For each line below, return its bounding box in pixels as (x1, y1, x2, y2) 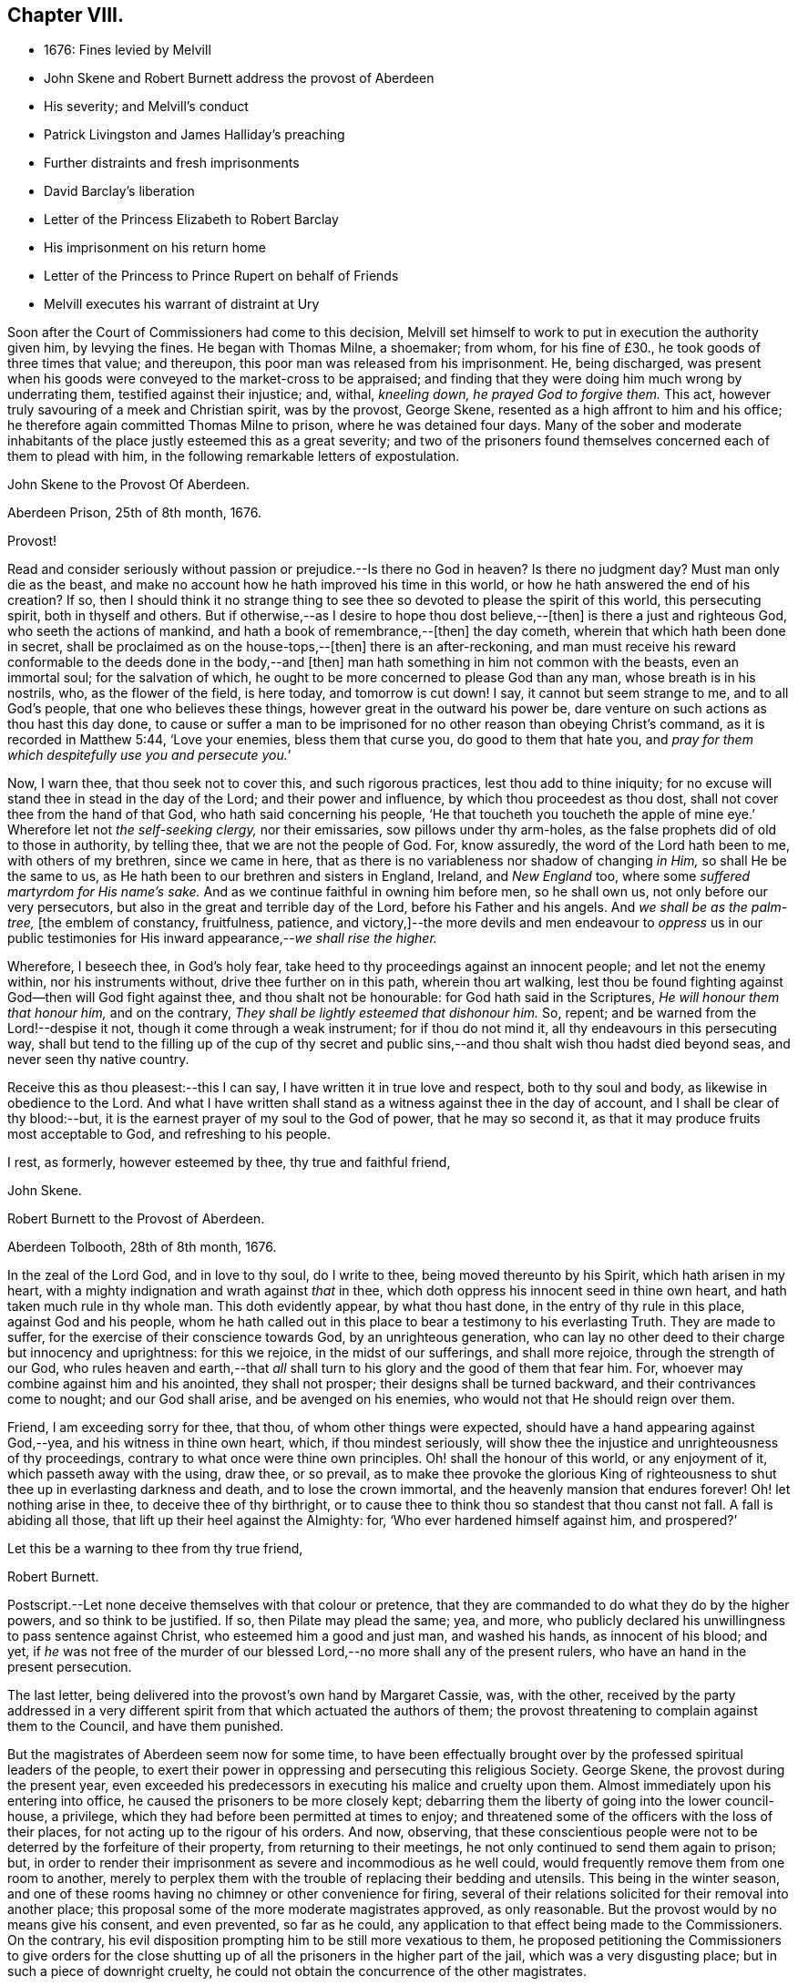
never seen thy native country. (7, 1051, 189, 1068)
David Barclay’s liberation (44, 183, 195, 200)
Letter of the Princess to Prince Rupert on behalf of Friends (44, 268, 399, 284)
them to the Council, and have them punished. (7, 1718, 284, 1735)
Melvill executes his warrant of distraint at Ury (44, 296, 320, 312)
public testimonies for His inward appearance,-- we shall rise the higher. (7, 930, 437, 947)
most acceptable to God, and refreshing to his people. (7, 1126, 332, 1142)
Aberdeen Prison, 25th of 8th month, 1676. (7, 505, 261, 521)
